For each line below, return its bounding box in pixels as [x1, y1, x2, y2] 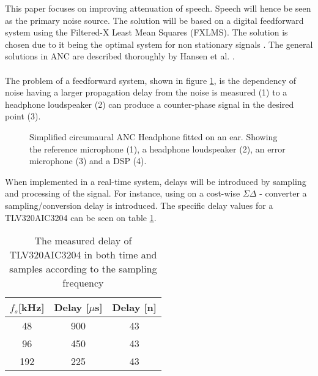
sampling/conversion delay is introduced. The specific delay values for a [5, 198, 273, 211]
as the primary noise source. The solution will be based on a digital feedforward [5, 13, 304, 26]
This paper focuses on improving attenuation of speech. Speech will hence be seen [5, 2, 311, 14]
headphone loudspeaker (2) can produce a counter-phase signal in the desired [5, 97, 294, 110]
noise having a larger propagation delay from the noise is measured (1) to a [5, 86, 287, 99]
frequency [62, 276, 104, 290]
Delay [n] [112, 300, 157, 315]
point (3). [5, 110, 41, 122]
